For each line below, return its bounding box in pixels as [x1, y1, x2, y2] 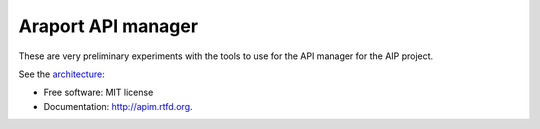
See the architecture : [18, 68, 105, 80]
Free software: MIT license [43, 86, 154, 99]
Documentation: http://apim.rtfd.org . [43, 100, 194, 112]
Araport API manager [18, 15, 199, 37]
